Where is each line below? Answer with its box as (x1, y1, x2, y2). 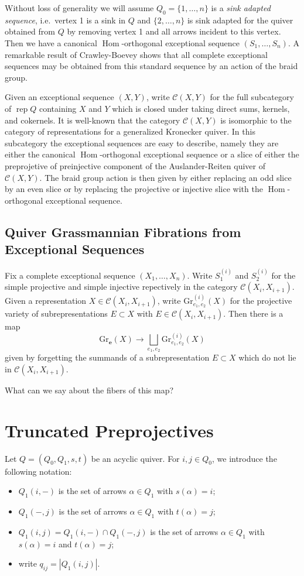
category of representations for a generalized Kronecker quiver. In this (5, 125, 255, 138)
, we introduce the (211, 452, 277, 464)
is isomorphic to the (220, 114, 292, 126)
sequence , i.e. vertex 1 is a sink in (5, 13, 126, 26)
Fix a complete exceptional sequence (5, 269, 135, 281)
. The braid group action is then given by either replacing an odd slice (39, 171, 292, 183)
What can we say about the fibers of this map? (5, 383, 174, 396)
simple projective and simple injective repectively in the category (5, 280, 238, 293)
